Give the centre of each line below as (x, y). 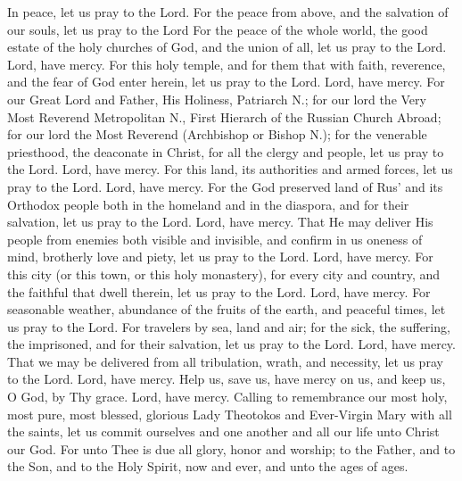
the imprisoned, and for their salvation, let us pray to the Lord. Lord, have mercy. (231, 344)
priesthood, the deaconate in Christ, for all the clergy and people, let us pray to (226, 151)
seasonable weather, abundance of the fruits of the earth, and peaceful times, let (227, 309)
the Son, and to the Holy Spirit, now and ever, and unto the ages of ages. (208, 466)
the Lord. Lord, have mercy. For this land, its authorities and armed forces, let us (230, 169)
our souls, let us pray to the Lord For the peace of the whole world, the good (218, 29)
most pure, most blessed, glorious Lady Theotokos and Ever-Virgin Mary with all (230, 414)
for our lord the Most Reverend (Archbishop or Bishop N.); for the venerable (217, 134)
